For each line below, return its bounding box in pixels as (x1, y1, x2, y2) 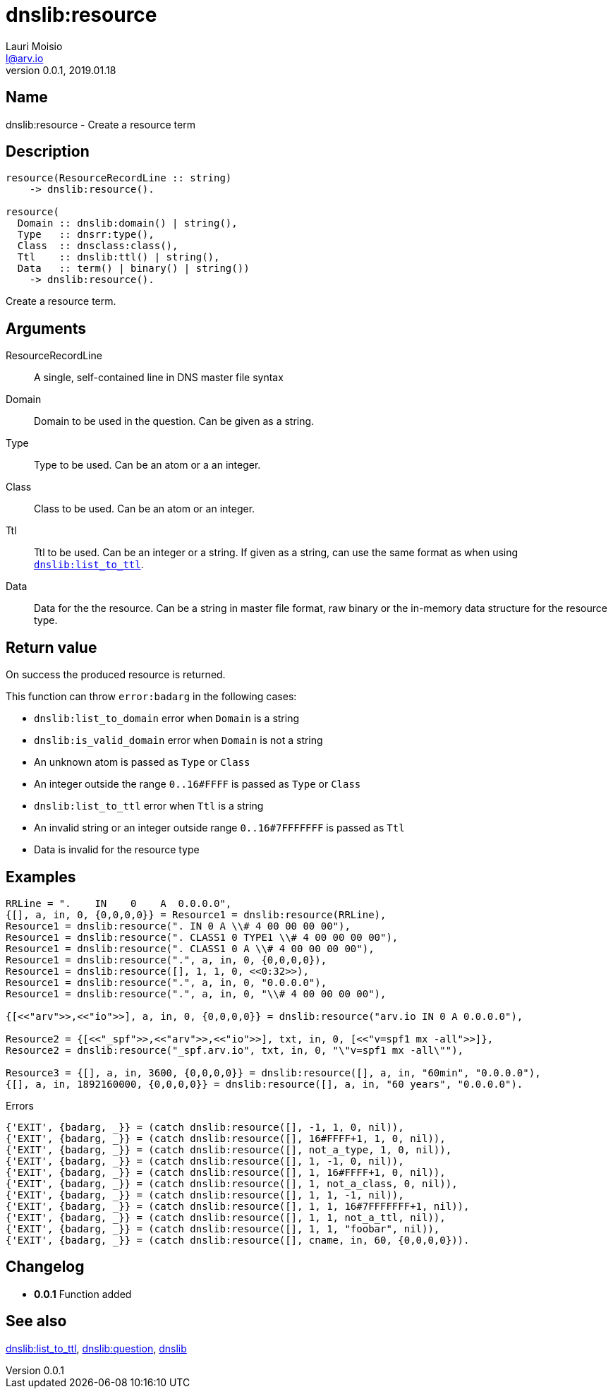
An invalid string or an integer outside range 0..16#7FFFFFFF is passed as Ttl (34, 822, 405, 834)
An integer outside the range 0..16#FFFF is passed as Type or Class (34, 778, 361, 791)
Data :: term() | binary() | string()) (17, 263, 250, 275)
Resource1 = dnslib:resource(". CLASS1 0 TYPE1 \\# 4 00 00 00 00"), (6, 931, 399, 943)
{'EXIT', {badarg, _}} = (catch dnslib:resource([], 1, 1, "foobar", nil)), (6, 1222, 440, 1234)
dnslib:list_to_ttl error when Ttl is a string (34, 800, 264, 812)
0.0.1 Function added (34, 1287, 132, 1300)
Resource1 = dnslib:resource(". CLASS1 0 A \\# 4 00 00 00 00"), (6, 942, 375, 954)
